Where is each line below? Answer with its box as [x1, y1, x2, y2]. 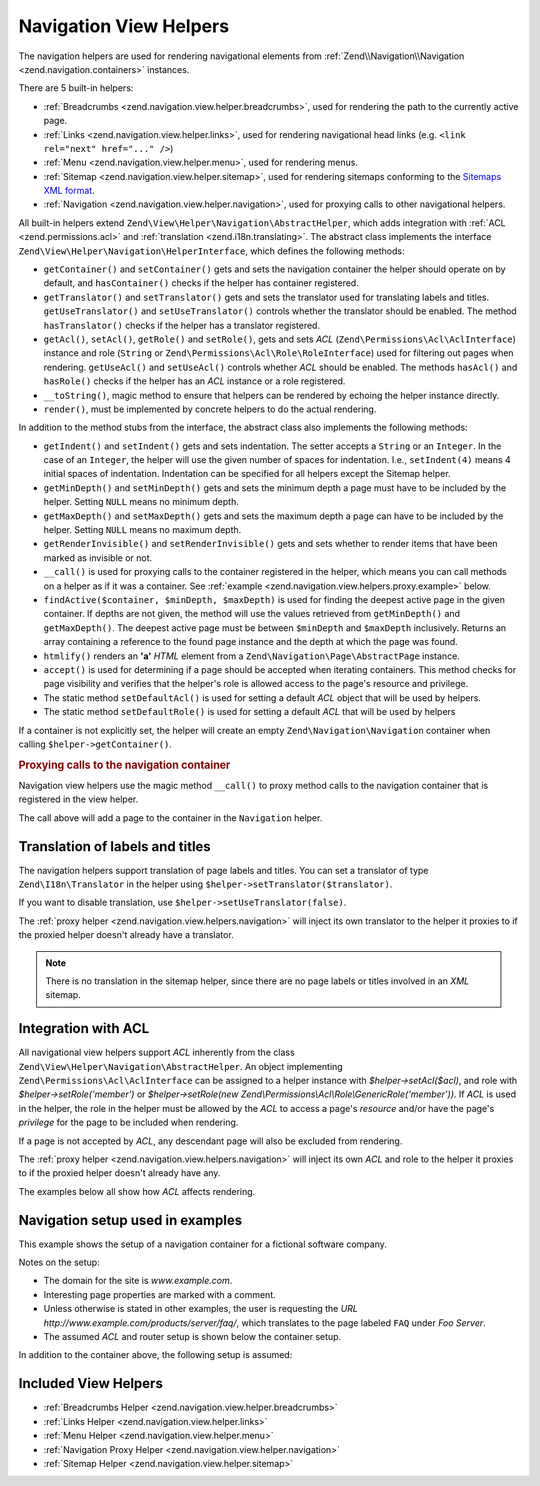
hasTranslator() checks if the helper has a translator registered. [43, 319, 320, 331]
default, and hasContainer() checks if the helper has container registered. [43, 277, 359, 289]
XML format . [43, 185, 95, 197]
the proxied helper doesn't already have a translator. [18, 929, 234, 941]
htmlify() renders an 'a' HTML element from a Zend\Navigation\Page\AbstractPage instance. [43, 650, 460, 662]
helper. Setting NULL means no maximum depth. [43, 524, 242, 536]
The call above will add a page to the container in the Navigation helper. [18, 811, 323, 824]
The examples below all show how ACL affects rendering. [18, 1185, 256, 1197]
